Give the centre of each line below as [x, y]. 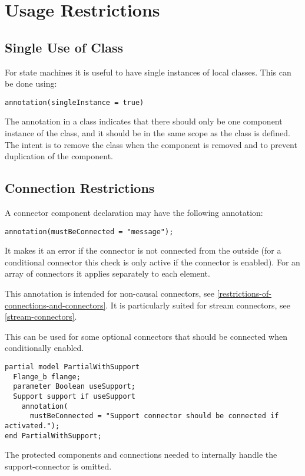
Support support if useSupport [74, 396]
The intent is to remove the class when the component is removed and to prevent [151, 144]
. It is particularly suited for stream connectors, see [198, 305]
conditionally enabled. [44, 348]
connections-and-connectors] [55, 305]
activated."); [32, 426]
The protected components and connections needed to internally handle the [141, 454]
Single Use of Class [64, 47]
